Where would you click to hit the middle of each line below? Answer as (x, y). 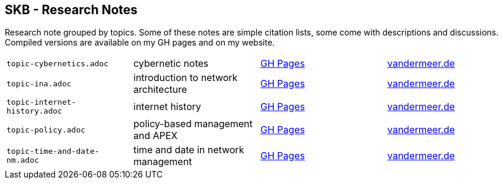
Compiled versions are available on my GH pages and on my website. (140, 43)
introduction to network (186, 78)
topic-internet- (41, 102)
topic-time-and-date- (53, 151)
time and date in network (189, 150)
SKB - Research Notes (71, 10)
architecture (160, 90)
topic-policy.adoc (46, 130)
